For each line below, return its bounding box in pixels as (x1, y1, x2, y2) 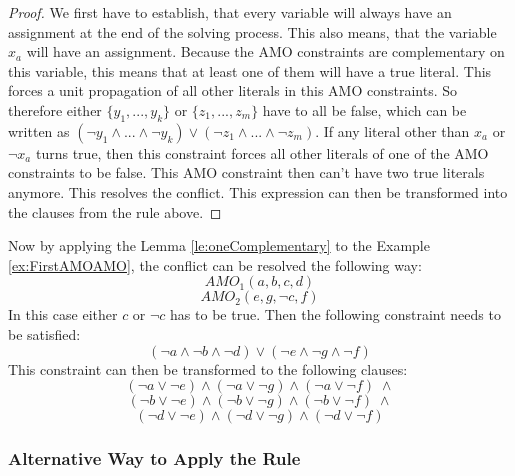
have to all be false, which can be (262, 99, 467, 120)
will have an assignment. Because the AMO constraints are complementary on (26, 41, 505, 62)
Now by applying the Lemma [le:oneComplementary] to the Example (8, 235, 430, 256)
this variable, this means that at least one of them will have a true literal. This (8, 60, 492, 81)
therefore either (8, 99, 102, 120)
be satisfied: (8, 323, 81, 344)
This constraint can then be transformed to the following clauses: (8, 358, 408, 379)
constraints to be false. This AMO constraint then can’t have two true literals (8, 162, 485, 183)
